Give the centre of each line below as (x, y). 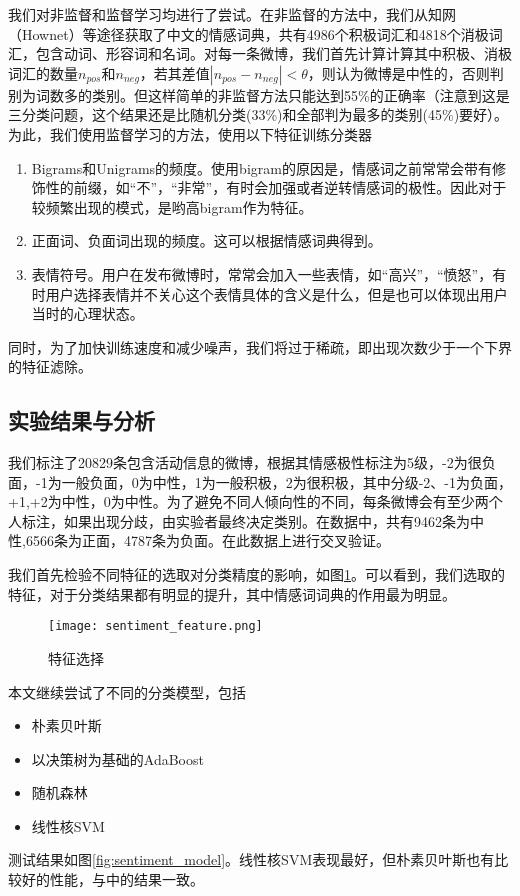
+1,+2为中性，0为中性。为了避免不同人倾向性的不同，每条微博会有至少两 (248, 501)
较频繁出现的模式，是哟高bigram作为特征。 (172, 206)
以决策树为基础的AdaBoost (117, 758)
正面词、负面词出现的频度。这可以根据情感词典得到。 (206, 240)
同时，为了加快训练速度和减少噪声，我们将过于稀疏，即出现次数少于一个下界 (260, 346)
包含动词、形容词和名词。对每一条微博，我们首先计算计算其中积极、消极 (273, 53)
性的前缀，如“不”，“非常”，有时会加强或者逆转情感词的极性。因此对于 (276, 187)
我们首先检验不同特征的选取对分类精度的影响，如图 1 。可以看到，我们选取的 (256, 574)
